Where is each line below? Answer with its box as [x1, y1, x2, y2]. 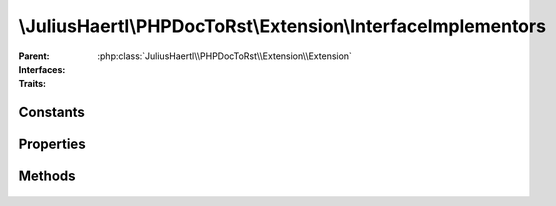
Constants [18, 104, 85, 121]
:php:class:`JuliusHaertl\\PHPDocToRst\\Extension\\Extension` [97, 50, 352, 62]
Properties [18, 136, 86, 153]
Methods [18, 168, 76, 185]
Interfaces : [18, 63, 66, 75]
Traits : [18, 78, 47, 90]
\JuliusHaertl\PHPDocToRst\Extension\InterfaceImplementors [18, 15, 547, 37]
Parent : [18, 50, 50, 62]
